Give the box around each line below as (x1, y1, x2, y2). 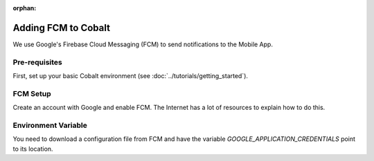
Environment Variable (12, 120, 88, 130)
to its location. (12, 144, 53, 153)
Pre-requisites (12, 57, 62, 67)
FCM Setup (12, 88, 51, 98)
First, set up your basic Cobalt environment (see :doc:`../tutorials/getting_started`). (12, 72, 249, 80)
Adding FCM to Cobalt (12, 21, 111, 34)
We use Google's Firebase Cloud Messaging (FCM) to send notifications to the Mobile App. (12, 40, 274, 48)
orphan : (12, 4, 37, 12)
